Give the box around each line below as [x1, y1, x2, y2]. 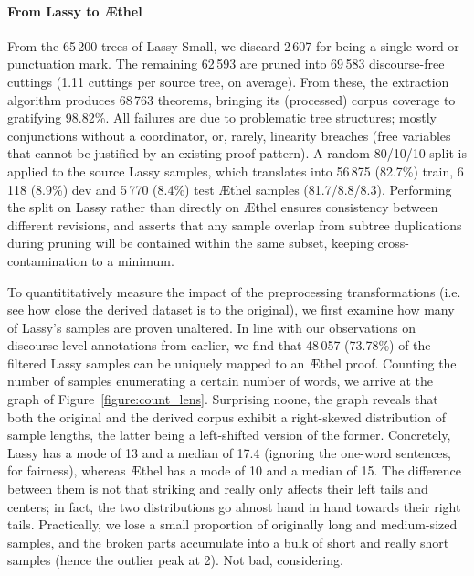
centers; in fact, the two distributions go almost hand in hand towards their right [7, 496, 461, 516]
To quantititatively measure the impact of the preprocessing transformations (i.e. [7, 282, 461, 301]
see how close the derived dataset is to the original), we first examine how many [7, 300, 455, 319]
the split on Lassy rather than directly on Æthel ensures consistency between [7, 197, 438, 217]
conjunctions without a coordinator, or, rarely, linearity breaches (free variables [7, 125, 451, 144]
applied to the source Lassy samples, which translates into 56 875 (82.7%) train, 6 [7, 161, 464, 180]
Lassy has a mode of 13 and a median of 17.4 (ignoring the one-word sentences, [7, 443, 451, 462]
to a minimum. [91, 251, 174, 270]
